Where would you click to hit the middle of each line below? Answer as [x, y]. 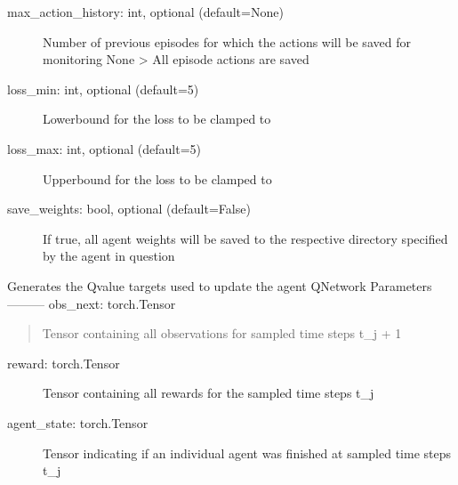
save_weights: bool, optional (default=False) [129, 209]
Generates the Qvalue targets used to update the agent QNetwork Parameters [220, 285]
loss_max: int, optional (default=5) [104, 148]
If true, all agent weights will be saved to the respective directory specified [245, 238]
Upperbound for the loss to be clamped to [157, 178]
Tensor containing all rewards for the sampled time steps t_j [209, 393]
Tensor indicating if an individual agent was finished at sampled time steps [247, 453]
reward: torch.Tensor [64, 363]
